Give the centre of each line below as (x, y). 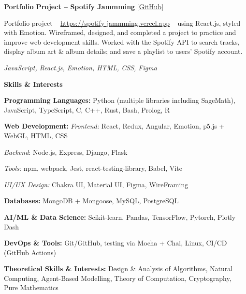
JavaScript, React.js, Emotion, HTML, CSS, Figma (80, 67)
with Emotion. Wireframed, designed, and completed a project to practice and (120, 32)
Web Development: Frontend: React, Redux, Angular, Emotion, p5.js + (114, 126)
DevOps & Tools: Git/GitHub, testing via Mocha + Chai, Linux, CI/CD (116, 243)
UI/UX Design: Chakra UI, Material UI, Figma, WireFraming (96, 184)
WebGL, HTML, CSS (36, 135)
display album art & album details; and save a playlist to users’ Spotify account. (123, 51)
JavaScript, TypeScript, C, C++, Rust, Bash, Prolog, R (87, 109)
